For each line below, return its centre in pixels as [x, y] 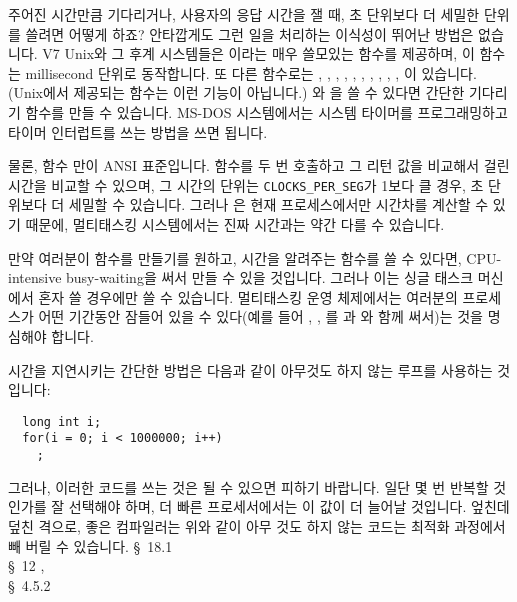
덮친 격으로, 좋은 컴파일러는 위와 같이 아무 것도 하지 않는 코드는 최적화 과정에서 [257, 525]
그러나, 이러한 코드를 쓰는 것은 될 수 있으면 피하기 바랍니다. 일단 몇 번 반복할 [248, 486]
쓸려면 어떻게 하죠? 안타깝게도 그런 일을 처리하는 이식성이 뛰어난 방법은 [249, 33]
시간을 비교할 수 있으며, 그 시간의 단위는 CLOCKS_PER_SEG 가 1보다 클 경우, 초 [246, 184]
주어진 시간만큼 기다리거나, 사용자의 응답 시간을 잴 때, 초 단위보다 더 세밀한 [244, 14]
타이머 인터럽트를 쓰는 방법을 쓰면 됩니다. [138, 131]
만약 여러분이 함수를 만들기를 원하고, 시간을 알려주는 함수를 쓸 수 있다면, [235, 257]
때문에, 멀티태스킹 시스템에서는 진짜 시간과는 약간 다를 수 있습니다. [235, 224]
